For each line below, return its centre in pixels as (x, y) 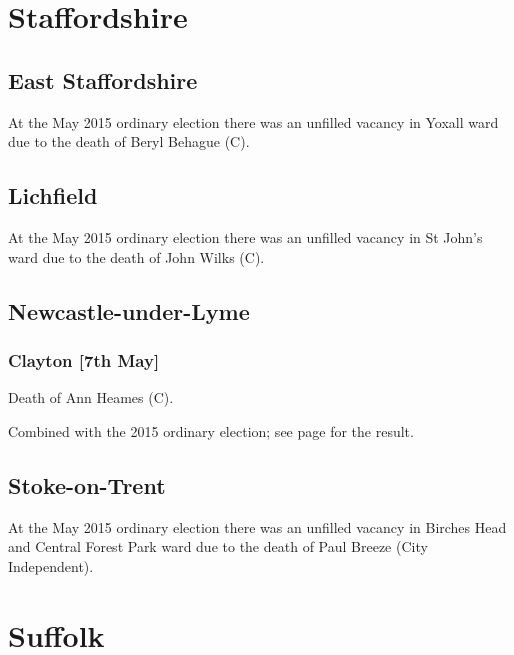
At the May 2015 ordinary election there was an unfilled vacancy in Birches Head (257, 526)
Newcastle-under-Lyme (129, 310)
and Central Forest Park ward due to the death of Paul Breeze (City (218, 546)
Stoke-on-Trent (87, 484)
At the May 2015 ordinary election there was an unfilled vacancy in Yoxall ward (253, 121)
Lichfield (53, 195)
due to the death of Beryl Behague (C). (129, 141)
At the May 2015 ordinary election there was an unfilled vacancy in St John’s (245, 236)
